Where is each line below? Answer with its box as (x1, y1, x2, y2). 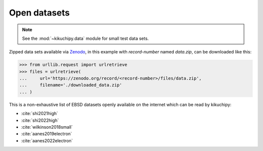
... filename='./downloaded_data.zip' (19, 83, 122, 88)
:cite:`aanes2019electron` (21, 131, 73, 137)
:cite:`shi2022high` (21, 117, 59, 123)
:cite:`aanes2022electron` (21, 137, 73, 143)
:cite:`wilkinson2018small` (21, 124, 73, 130)
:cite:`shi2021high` (21, 111, 58, 117)
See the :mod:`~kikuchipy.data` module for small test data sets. (22, 35, 149, 41)
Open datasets (9, 7, 70, 18)
